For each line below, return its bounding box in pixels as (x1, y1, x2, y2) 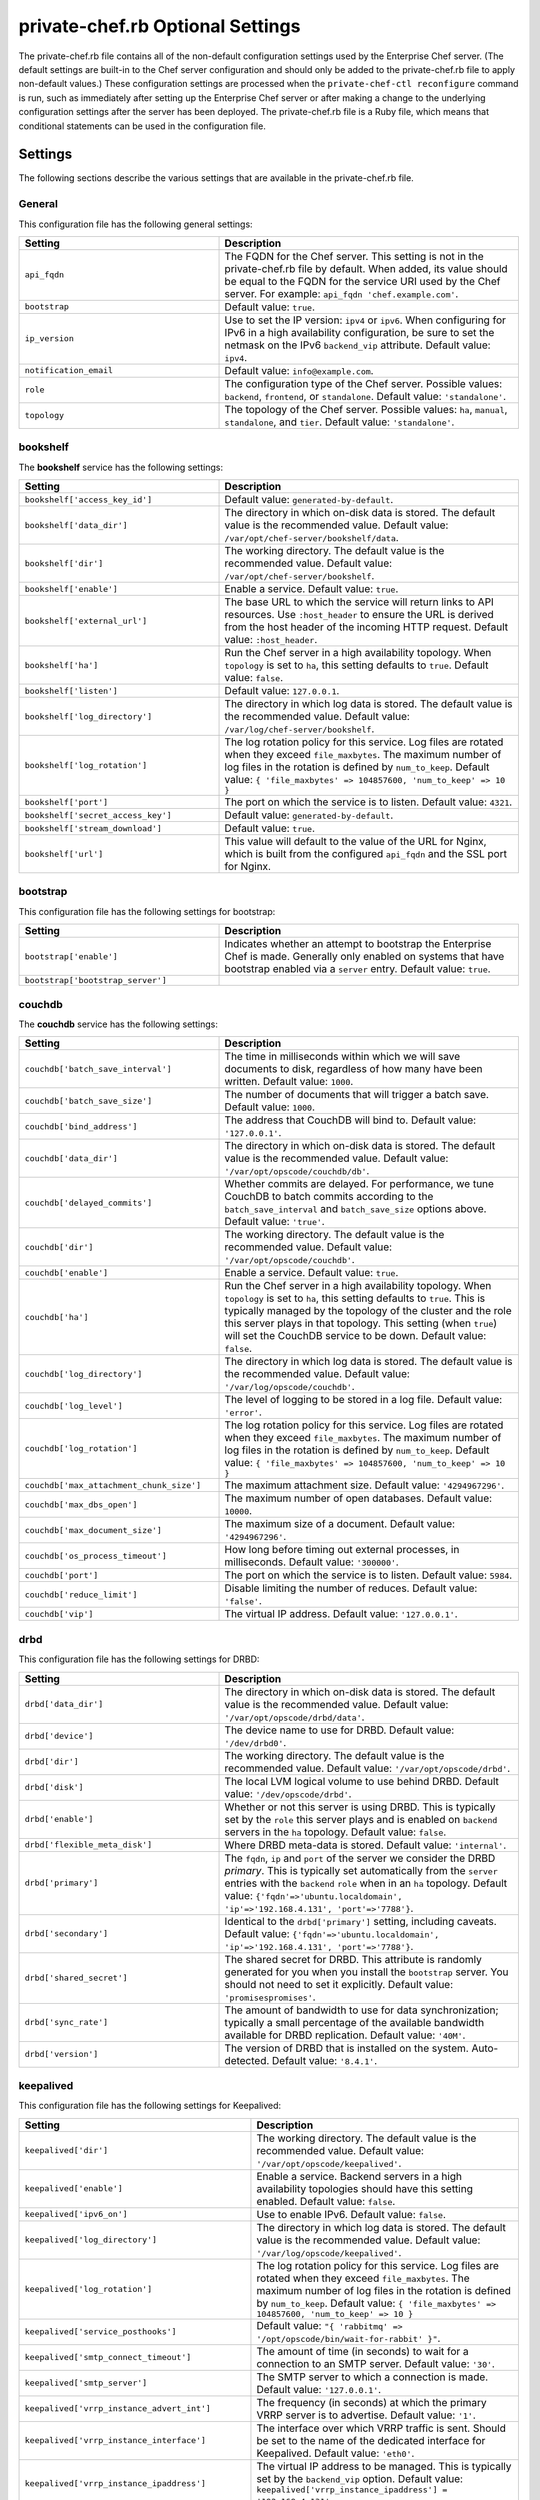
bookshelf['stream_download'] (24, 823, 162, 834)
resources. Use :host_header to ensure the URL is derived (224, 608, 494, 622)
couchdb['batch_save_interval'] (24, 1063, 172, 1074)
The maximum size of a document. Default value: (224, 1517, 455, 1531)
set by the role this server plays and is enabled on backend (224, 1812, 498, 1826)
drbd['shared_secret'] (24, 1973, 129, 1983)
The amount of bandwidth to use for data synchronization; (224, 2003, 499, 2017)
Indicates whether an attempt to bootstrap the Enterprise (224, 937, 492, 951)
